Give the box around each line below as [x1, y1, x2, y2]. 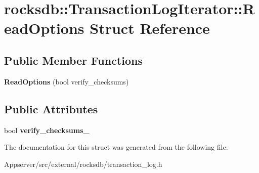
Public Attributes [4, 101, 98, 116]
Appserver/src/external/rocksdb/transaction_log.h [4, 158, 162, 169]
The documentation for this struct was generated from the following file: [4, 142, 228, 152]
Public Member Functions [4, 52, 143, 68]
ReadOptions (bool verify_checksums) [4, 76, 129, 87]
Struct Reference [90, 18, 210, 38]
